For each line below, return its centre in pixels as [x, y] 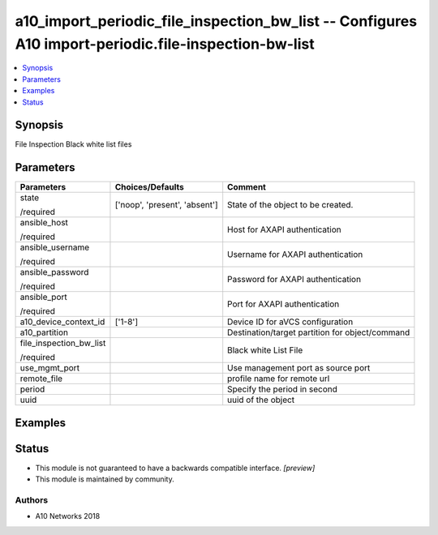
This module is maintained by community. [105, 479]
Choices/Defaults [149, 187]
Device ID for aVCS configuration [290, 322]
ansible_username [55, 247]
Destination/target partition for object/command [319, 332]
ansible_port [44, 297]
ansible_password [54, 272]
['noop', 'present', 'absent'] [166, 205]
